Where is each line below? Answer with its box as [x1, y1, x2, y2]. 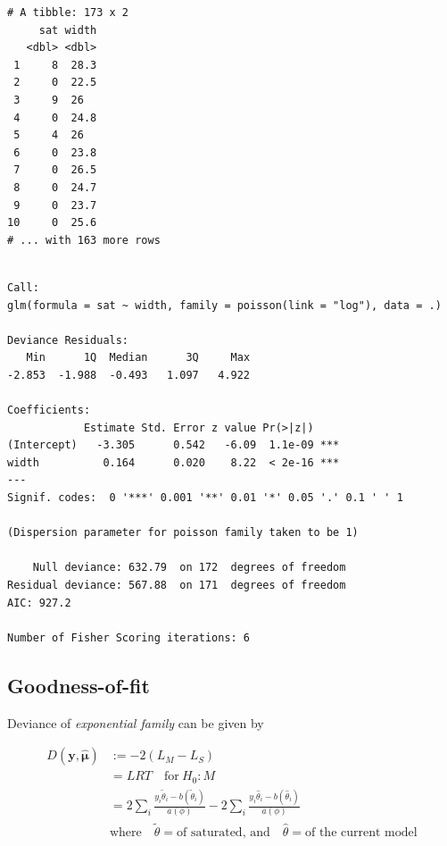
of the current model [304, 825, 418, 839]
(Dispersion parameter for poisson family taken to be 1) [7, 526, 359, 540]
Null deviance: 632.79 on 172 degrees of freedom [32, 561, 346, 574]
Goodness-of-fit [7, 671, 150, 699]
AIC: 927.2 [7, 596, 71, 609]
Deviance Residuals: [7, 333, 129, 347]
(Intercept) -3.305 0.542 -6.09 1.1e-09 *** [7, 439, 340, 452]
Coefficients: [7, 404, 91, 417]
